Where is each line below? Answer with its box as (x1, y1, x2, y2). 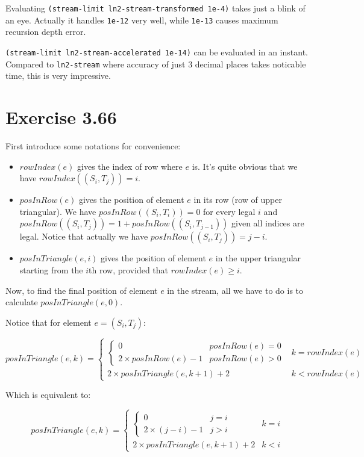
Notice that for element (5, 316, 92, 328)
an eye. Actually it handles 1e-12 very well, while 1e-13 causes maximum (5, 13, 278, 26)
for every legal (203, 205, 256, 217)
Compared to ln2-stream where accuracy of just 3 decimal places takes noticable (5, 57, 306, 70)
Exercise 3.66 (5, 105, 117, 129)
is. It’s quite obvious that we (192, 160, 298, 172)
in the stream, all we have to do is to (167, 284, 304, 296)
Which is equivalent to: (5, 388, 91, 401)
